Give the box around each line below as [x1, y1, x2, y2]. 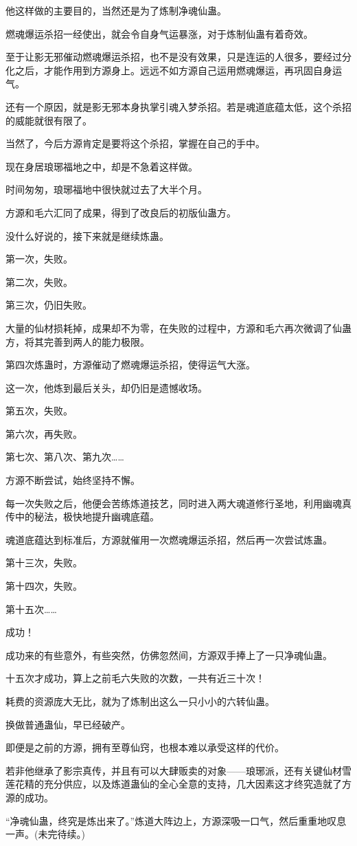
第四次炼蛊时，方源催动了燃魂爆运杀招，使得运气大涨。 [5, 357, 255, 372]
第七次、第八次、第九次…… [5, 449, 124, 464]
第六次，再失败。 [5, 426, 82, 441]
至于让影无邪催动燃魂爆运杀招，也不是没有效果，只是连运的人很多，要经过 [5, 49, 342, 64]
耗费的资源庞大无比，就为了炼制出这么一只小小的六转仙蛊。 [5, 694, 275, 708]
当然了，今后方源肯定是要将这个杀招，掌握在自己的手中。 [5, 136, 265, 151]
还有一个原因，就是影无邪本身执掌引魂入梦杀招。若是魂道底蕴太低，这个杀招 [5, 99, 352, 113]
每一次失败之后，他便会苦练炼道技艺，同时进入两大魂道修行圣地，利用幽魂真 [5, 496, 352, 510]
